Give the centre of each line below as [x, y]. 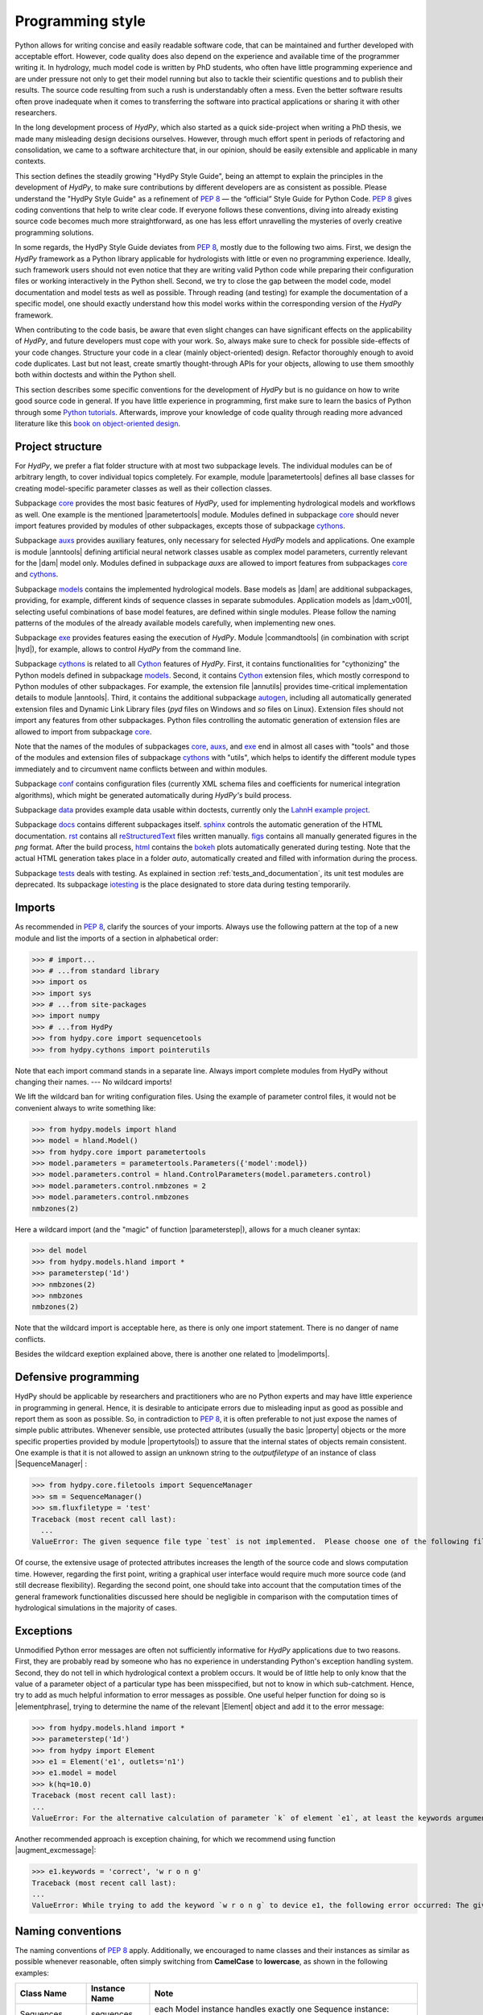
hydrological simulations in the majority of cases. [96, 1607]
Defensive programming [77, 1377]
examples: [32, 1973]
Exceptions [43, 1631]
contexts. [30, 161]
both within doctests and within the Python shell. [95, 375]
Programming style [80, 21]
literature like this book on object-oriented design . [98, 424]
